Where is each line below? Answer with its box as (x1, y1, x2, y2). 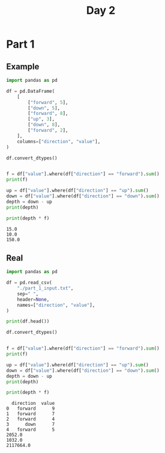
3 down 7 (6, 422, 55, 428)
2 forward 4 (6, 416, 55, 422)
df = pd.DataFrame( (6, 88, 55, 94)
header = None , (17, 296, 50, 303)
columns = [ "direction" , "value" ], (17, 138, 101, 144)
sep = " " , (17, 291, 39, 297)
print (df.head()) (6, 318, 50, 325)
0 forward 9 (6, 405, 55, 412)
